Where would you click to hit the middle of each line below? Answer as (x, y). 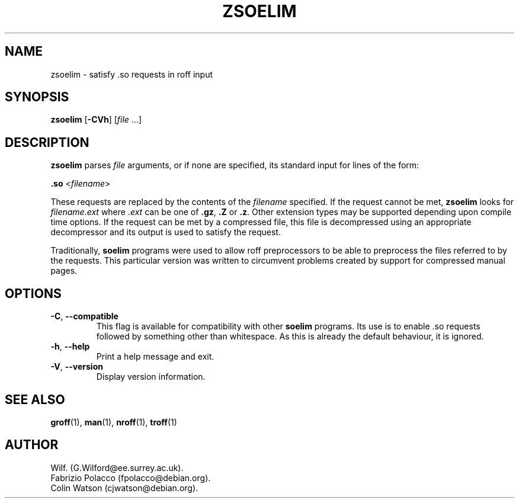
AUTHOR (32, 445)
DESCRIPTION (47, 142)
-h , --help (70, 347)
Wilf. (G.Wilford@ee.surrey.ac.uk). (117, 467)
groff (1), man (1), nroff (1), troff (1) (114, 422)
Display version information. (151, 377)
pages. (64, 271)
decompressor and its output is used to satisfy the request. (166, 232)
